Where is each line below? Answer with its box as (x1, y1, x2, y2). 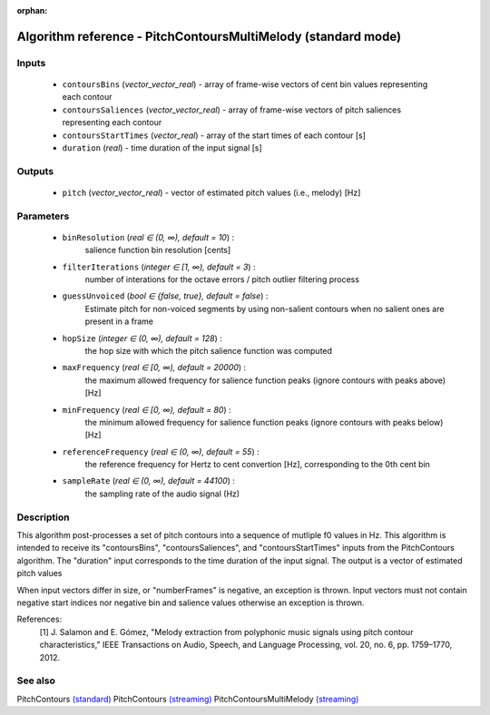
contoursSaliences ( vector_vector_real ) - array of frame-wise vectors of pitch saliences (62, 104, 402, 115)
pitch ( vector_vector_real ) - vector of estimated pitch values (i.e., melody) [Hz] (62, 187, 361, 198)
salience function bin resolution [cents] (84, 245, 231, 256)
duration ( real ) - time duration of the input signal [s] (62, 142, 262, 153)
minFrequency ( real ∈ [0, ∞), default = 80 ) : (62, 404, 231, 415)
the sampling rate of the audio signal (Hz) (84, 488, 240, 499)
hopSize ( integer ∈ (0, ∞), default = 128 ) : (62, 332, 222, 344)
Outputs (16, 164, 54, 177)
